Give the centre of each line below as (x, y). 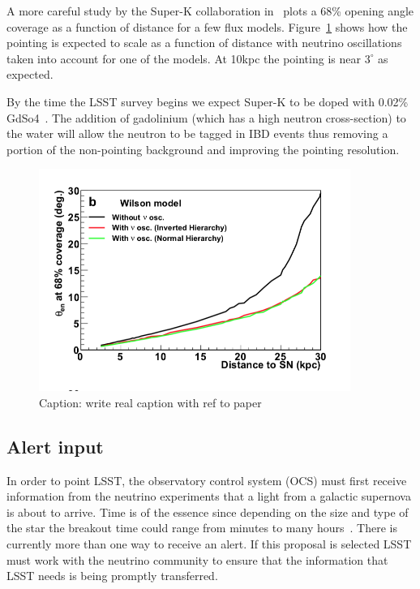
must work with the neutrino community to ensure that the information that (197, 559)
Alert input (55, 446)
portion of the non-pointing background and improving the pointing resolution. (203, 149)
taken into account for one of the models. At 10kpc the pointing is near (184, 58)
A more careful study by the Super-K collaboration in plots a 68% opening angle (210, 11)
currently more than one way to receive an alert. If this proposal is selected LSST (209, 543)
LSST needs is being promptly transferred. (112, 576)
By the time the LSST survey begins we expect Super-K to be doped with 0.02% (208, 101)
